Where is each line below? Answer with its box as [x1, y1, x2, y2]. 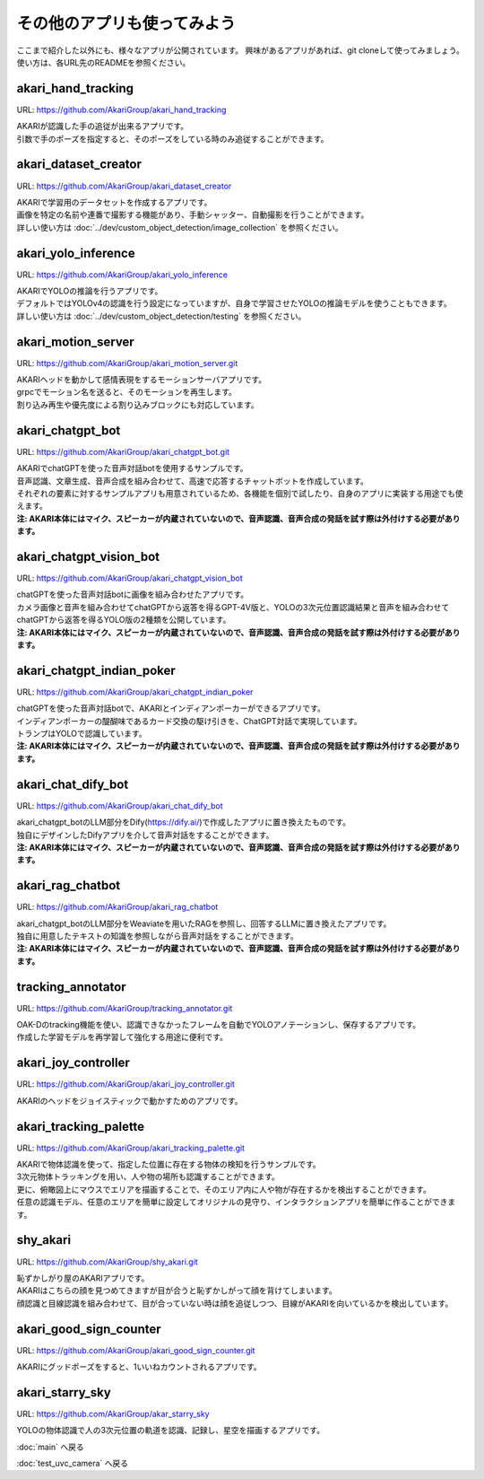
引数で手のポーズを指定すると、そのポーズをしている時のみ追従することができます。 [16, 133, 329, 144]
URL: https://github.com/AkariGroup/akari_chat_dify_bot [16, 800, 223, 811]
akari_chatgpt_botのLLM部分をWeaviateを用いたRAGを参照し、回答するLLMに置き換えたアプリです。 [16, 918, 392, 929]
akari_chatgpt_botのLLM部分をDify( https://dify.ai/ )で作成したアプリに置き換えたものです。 [16, 817, 351, 827]
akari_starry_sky [16, 1385, 111, 1400]
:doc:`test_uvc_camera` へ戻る [16, 1458, 129, 1469]
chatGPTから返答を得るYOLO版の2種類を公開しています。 [16, 615, 231, 626]
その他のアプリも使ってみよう [16, 13, 237, 33]
